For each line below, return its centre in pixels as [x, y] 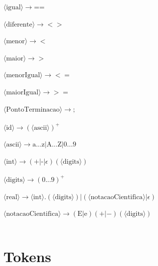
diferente [19, 24]
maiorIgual [22, 92]
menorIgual [23, 75]
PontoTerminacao [33, 109]
